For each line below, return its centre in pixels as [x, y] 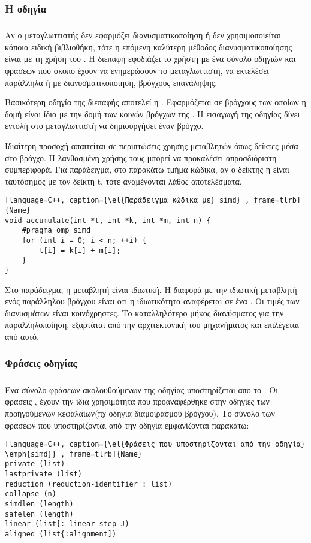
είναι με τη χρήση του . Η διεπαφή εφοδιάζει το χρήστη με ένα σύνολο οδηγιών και [150, 58]
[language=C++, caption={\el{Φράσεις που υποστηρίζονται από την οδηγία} [155, 444]
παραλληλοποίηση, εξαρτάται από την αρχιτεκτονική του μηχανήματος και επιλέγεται [152, 325]
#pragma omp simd [56, 230]
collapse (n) [31, 494]
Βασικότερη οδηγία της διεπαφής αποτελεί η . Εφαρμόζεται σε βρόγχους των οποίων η [155, 102]
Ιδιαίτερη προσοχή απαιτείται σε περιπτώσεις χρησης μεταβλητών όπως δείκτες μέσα [152, 145]
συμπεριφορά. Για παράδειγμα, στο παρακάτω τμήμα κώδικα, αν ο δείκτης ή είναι [147, 169]
